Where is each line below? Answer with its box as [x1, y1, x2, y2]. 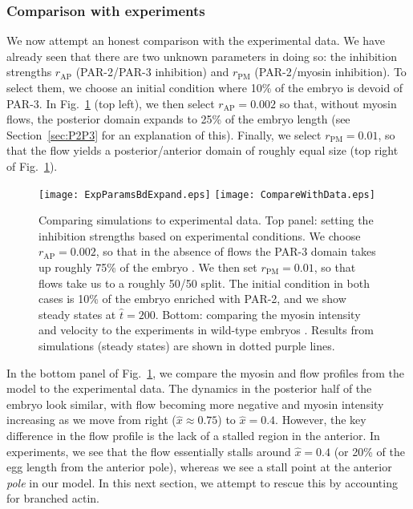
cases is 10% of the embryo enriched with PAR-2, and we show [38, 290, 346, 307]
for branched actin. [6, 490, 99, 507]
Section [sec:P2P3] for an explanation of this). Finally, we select [6, 126, 322, 143]
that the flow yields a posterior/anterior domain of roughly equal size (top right [6, 142, 399, 159]
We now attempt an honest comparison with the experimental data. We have [6, 32, 385, 49]
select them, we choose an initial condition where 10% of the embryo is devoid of [6, 79, 403, 95]
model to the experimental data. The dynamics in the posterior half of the [6, 380, 372, 397]
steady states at [38, 305, 116, 322]
